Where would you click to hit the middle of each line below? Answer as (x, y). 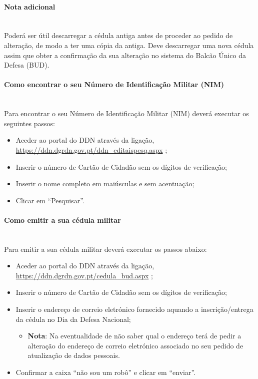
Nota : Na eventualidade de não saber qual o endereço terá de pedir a (134, 336)
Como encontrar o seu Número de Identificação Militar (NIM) (114, 84)
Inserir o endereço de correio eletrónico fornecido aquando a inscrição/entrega (134, 309)
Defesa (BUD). (27, 65)
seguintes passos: (29, 123)
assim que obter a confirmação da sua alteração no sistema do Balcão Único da (125, 55)
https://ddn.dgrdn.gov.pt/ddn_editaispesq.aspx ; (91, 149)
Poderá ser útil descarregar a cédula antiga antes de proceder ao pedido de (118, 35)
